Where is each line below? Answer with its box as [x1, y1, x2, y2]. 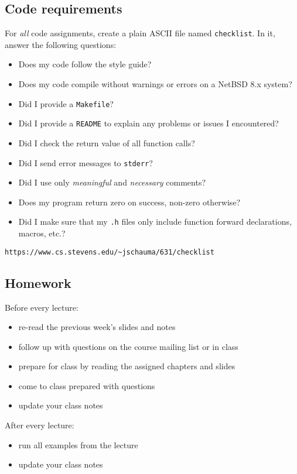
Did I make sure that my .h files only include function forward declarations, [18, 215, 292, 228]
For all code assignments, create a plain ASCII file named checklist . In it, [5, 27, 275, 39]
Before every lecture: [5, 301, 78, 313]
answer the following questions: [5, 38, 117, 50]
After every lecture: [5, 419, 74, 431]
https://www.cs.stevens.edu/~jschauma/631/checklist [5, 248, 214, 256]
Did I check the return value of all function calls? [18, 136, 195, 149]
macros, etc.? [18, 227, 66, 239]
